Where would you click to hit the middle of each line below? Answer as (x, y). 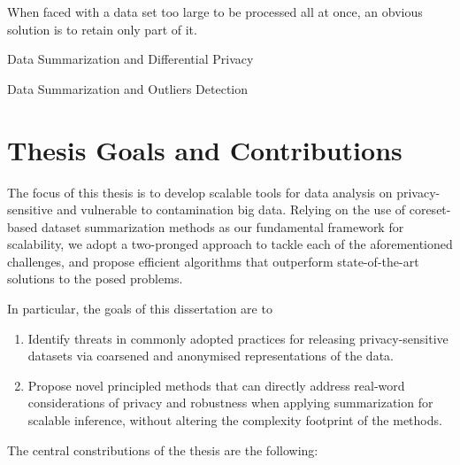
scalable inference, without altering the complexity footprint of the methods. (235, 420)
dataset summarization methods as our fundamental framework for (222, 226)
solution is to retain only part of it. (102, 29)
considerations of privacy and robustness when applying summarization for (230, 403)
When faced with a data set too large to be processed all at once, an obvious (215, 12)
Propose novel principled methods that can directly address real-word (216, 385)
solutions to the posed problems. (95, 279)
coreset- (430, 209)
